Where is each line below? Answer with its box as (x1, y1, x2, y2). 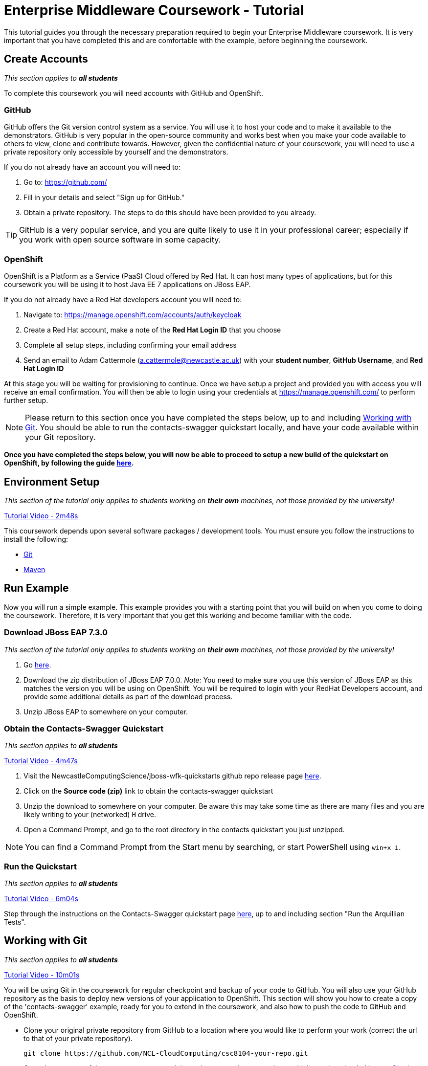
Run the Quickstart (4, 861, 77, 871)
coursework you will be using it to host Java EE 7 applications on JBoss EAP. (4, 280, 251, 289)
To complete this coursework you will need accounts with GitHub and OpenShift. (4, 89, 264, 97)
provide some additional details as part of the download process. (23, 692, 233, 701)
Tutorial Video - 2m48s (4, 511, 78, 520)
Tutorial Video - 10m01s (4, 970, 80, 979)
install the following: (4, 534, 68, 543)
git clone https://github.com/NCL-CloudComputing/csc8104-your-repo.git (23, 1049, 308, 1057)
